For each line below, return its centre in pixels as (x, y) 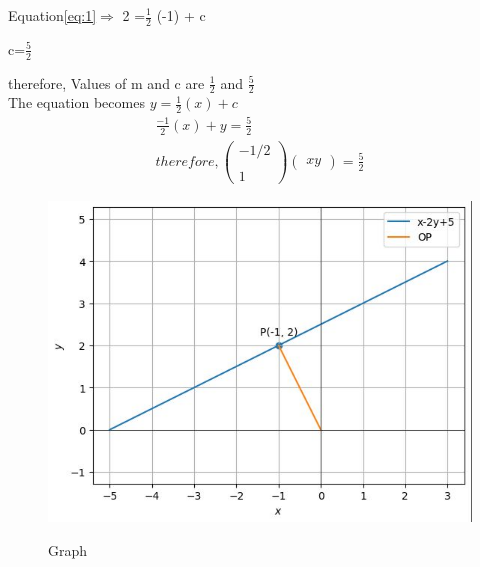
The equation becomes (76, 102)
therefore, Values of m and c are (106, 82)
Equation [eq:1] (52, 15)
